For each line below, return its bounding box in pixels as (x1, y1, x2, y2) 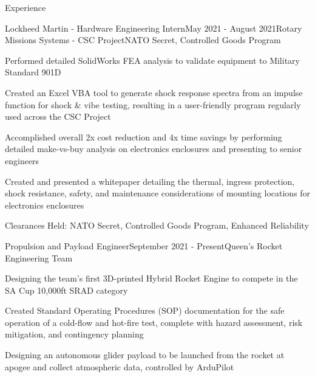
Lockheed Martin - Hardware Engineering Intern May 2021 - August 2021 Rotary (5, 21, 302, 34)
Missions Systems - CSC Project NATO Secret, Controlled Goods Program (5, 33, 281, 46)
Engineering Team (5, 251, 73, 264)
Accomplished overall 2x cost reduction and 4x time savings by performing (5, 130, 282, 143)
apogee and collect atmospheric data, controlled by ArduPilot (5, 360, 234, 373)
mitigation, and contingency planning (5, 328, 144, 341)
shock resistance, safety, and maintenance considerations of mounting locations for (5, 187, 311, 199)
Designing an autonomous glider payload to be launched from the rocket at (5, 348, 285, 361)
